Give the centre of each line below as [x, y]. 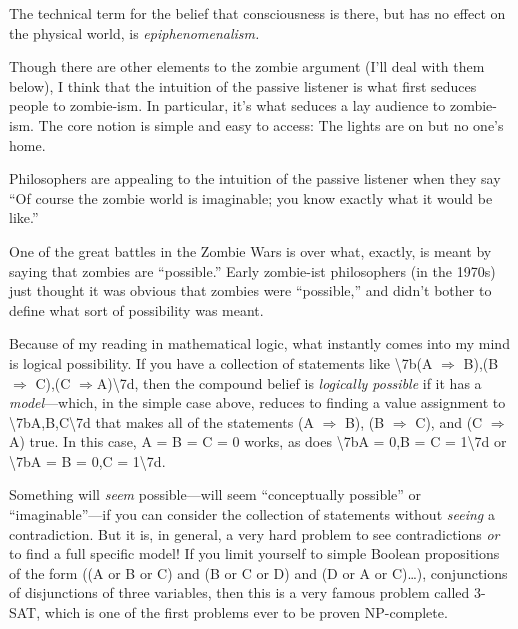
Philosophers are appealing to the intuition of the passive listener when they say [255, 178]
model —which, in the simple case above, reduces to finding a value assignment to [257, 402]
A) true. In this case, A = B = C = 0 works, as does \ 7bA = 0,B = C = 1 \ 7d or [258, 441]
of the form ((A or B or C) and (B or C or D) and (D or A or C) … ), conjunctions [258, 572]
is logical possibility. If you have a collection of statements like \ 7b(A [221, 362]
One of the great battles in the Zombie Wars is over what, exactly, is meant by [250, 250]
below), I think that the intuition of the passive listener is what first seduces [243, 85]
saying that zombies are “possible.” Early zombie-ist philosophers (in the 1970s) [252, 270]
